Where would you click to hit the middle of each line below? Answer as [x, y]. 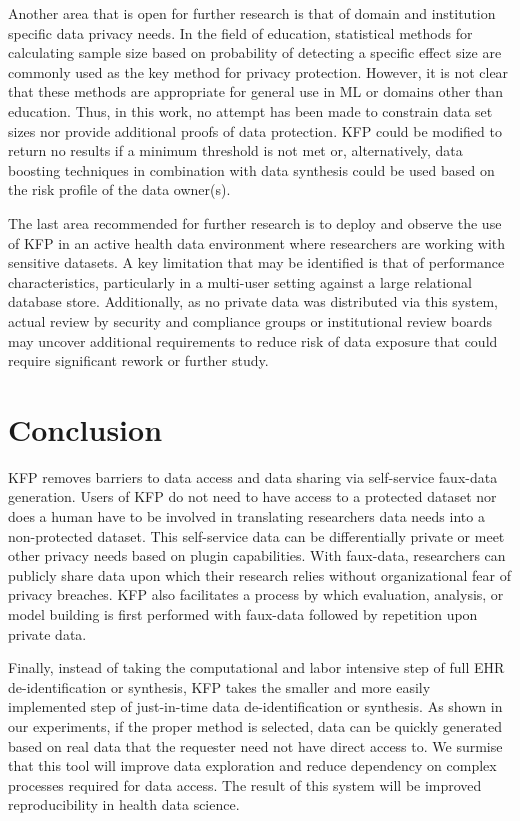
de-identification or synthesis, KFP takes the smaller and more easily [219, 686]
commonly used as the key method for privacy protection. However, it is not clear [258, 71]
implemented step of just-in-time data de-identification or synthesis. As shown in [255, 706]
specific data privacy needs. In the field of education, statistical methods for [240, 32]
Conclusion [85, 428]
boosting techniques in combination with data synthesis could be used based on [251, 169]
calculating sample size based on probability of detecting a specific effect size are [255, 52]
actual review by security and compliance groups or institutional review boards [250, 320]
